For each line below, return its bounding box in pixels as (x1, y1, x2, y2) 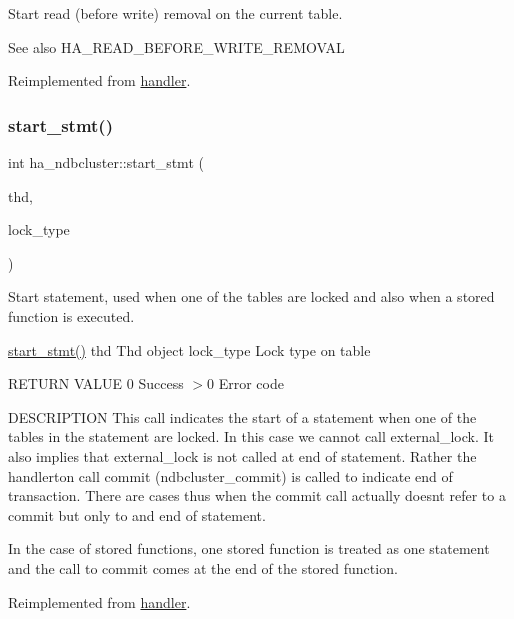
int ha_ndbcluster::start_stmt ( (8, 152, 204, 172)
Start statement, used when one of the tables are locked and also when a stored (8, 286, 495, 307)
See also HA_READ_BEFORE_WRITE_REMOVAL (8, 36, 345, 57)
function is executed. (8, 305, 135, 326)
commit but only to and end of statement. (8, 504, 266, 525)
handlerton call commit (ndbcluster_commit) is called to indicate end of (8, 465, 453, 486)
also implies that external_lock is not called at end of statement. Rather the (8, 445, 477, 466)
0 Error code (207, 373, 284, 394)
